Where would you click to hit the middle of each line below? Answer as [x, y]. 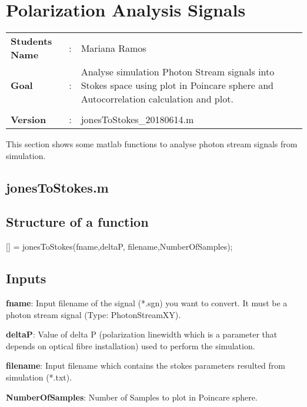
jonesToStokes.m [57, 187]
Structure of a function [77, 222]
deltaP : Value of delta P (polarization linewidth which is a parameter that [142, 334]
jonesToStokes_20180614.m [137, 120]
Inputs [26, 278]
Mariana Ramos [114, 48]
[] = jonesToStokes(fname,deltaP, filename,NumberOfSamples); [119, 246]
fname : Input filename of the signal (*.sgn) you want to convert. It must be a [147, 303]
